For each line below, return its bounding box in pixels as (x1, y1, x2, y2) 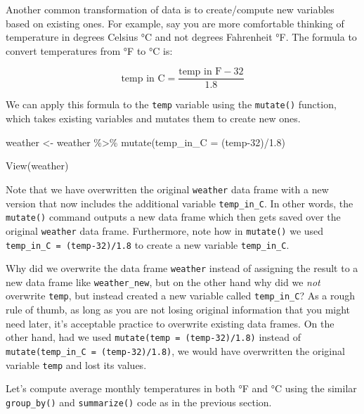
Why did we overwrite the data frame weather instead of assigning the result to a (6, 261, 358, 276)
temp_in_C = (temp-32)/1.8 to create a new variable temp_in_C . (6, 237, 290, 252)
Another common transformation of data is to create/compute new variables (6, 2, 334, 16)
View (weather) (6, 158, 69, 173)
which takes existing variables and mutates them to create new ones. (6, 111, 301, 126)
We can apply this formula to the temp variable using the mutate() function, (6, 97, 337, 112)
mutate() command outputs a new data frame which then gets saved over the (6, 209, 341, 224)
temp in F (178, 67, 222, 77)
